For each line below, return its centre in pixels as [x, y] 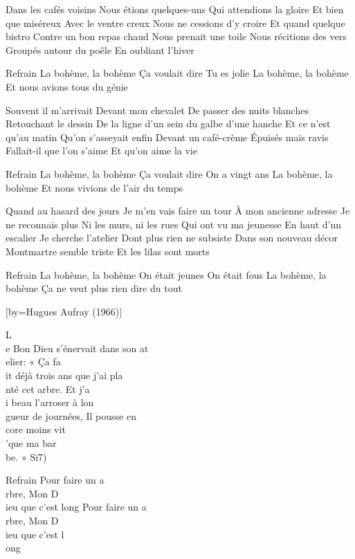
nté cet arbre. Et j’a [48, 388]
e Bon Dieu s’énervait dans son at [77, 348]
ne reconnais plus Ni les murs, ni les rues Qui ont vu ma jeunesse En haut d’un [174, 224]
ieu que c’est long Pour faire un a [76, 507]
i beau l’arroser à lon [50, 402]
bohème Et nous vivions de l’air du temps [94, 187]
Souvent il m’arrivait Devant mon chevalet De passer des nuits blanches [157, 110]
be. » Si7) [26, 456]
